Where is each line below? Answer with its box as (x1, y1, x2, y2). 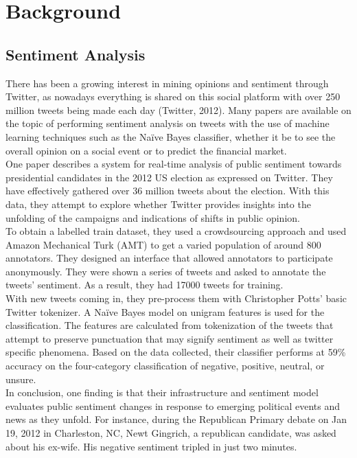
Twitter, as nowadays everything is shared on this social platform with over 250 (5, 89, 341, 104)
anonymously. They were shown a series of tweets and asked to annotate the (5, 264, 326, 278)
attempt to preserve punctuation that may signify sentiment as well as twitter (5, 331, 334, 345)
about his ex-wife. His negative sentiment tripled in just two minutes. (5, 439, 297, 453)
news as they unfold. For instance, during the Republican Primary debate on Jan (5, 412, 347, 426)
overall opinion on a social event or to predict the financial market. (5, 143, 287, 157)
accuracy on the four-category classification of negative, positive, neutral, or (5, 358, 325, 373)
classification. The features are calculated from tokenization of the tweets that (5, 318, 334, 332)
